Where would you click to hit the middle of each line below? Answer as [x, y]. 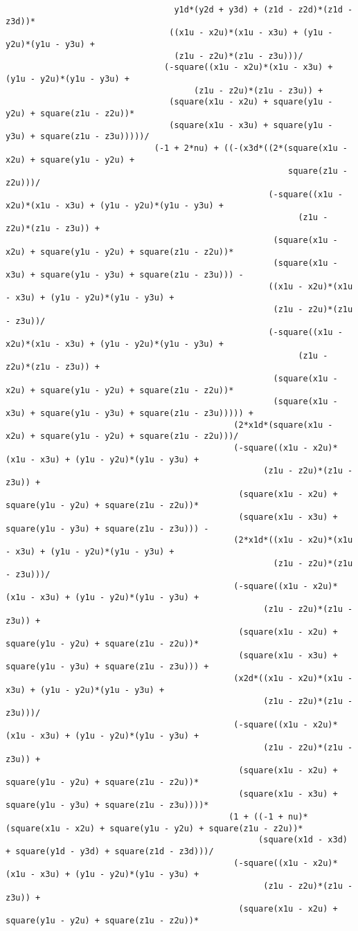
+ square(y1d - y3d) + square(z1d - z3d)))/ [110, 851]
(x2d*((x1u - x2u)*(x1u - [293, 679]
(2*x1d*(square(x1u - [283, 425]
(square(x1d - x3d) [303, 840]
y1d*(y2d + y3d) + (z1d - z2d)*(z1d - [263, 10]
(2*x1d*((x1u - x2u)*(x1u [293, 540]
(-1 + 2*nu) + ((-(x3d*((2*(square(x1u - [251, 148]
